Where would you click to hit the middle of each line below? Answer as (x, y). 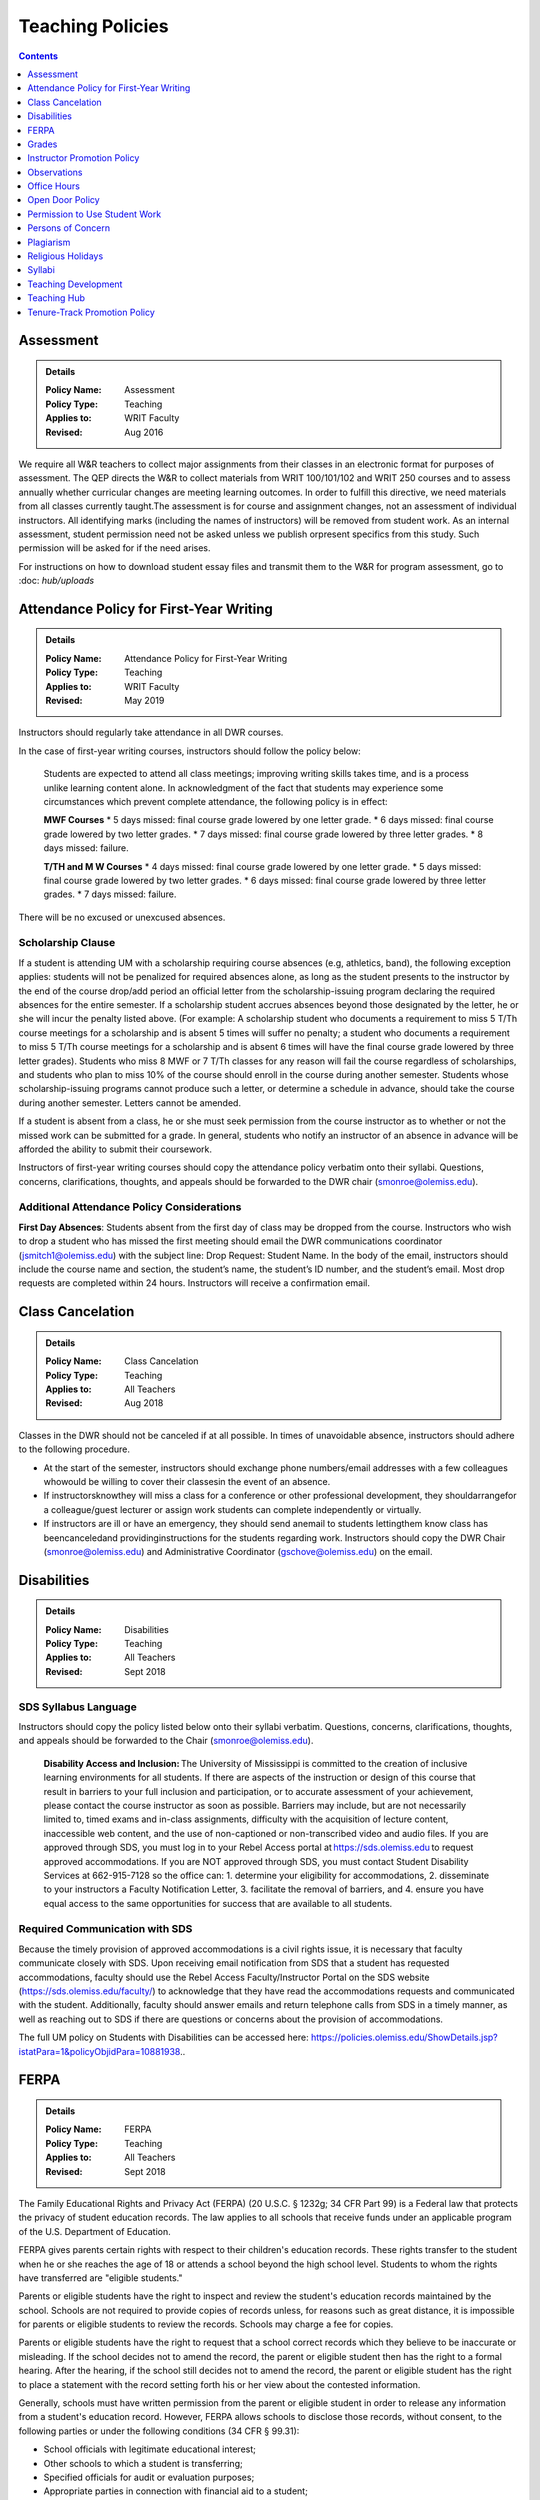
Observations (55, 172)
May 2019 (144, 701)
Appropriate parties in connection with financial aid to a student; (176, 2491)
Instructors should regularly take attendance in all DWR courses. (151, 732)
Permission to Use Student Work (94, 214)
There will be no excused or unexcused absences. (122, 917)
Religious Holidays (65, 256)
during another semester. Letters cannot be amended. (130, 1102)
